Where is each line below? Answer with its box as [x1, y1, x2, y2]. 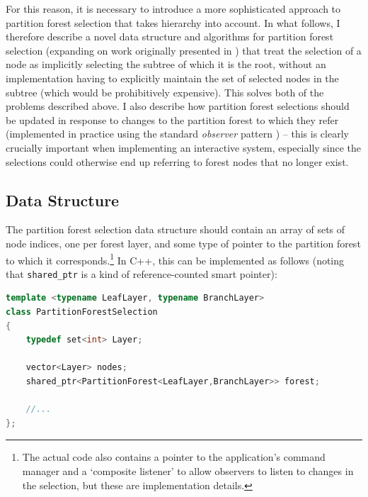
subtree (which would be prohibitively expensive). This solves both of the [6, 84, 324, 99]
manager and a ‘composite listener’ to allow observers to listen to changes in [22, 463, 354, 478]
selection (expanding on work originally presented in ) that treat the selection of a [6, 43, 362, 57]
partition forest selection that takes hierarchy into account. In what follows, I [6, 15, 340, 30]
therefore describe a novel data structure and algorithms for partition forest [6, 29, 334, 44]
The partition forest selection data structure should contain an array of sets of [6, 222, 345, 237]
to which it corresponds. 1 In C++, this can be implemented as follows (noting [6, 250, 345, 267]
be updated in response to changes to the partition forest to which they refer [6, 112, 339, 127]
